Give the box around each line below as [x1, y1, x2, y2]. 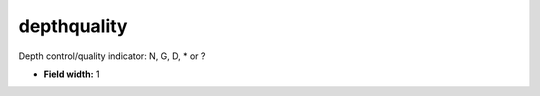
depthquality [18, 15, 128, 37]
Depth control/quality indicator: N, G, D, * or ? [18, 50, 206, 62]
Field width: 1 [43, 68, 100, 80]
